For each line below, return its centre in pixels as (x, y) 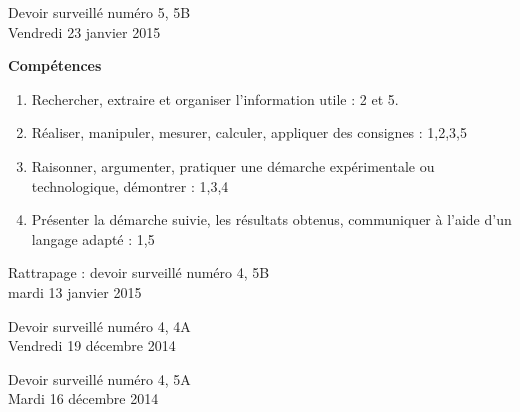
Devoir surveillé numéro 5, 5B (99, 12)
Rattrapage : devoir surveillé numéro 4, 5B (139, 272)
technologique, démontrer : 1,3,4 (130, 185)
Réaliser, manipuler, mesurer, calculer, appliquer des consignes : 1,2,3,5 (249, 132)
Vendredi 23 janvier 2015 (84, 31)
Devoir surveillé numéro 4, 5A (99, 378)
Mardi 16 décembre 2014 (83, 398)
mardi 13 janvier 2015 (75, 291)
